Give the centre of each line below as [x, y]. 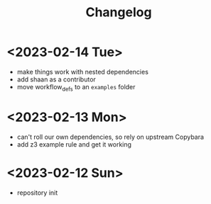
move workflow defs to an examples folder [76, 87]
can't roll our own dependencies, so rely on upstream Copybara [110, 137]
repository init [37, 193]
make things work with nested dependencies [82, 72]
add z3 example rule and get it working [74, 144]
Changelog [119, 12]
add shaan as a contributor [56, 79]
